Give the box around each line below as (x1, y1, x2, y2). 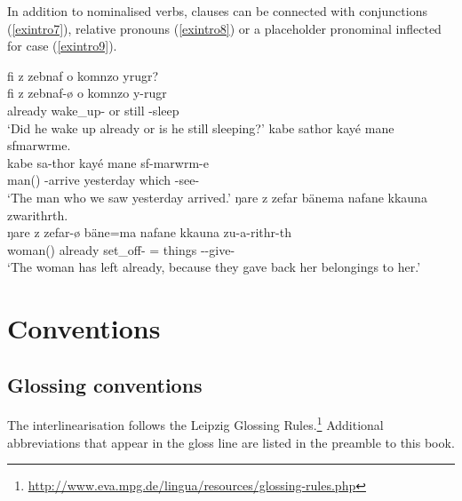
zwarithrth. (7, 205, 68, 224)
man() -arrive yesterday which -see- (7, 171, 200, 189)
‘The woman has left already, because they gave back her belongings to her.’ (7, 258, 421, 276)
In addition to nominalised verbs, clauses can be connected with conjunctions (7, 2, 427, 20)
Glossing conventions (7, 370, 203, 398)
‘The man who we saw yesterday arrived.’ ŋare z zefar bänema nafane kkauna (7, 187, 427, 206)
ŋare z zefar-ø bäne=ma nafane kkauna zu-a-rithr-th (7, 223, 291, 242)
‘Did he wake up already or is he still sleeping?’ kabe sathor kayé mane (7, 118, 394, 137)
